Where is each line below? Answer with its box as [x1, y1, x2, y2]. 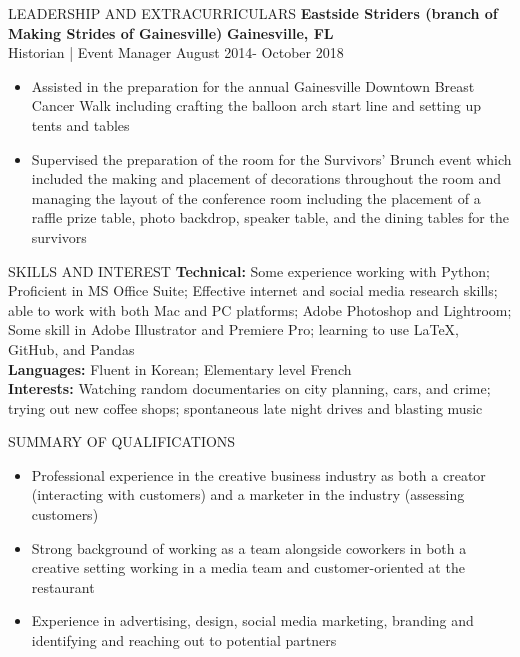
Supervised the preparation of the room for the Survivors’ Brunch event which [31, 148, 512, 169]
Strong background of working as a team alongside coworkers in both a [31, 537, 467, 558]
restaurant [31, 576, 95, 597]
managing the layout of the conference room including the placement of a [31, 187, 481, 208]
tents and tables [31, 114, 130, 135]
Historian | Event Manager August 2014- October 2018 [8, 42, 344, 63]
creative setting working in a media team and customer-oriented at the [31, 557, 465, 578]
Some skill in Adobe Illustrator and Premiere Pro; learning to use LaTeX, [8, 319, 460, 340]
